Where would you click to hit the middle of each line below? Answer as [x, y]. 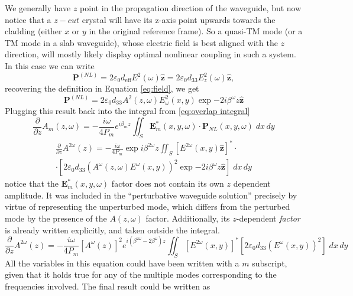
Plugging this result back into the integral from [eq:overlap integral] [127, 111]
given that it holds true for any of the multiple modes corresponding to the [141, 274]
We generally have [38, 8]
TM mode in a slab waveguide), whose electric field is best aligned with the [141, 42]
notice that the [32, 183]
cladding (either [33, 31]
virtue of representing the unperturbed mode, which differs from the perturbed [148, 206]
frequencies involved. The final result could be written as [108, 286]
